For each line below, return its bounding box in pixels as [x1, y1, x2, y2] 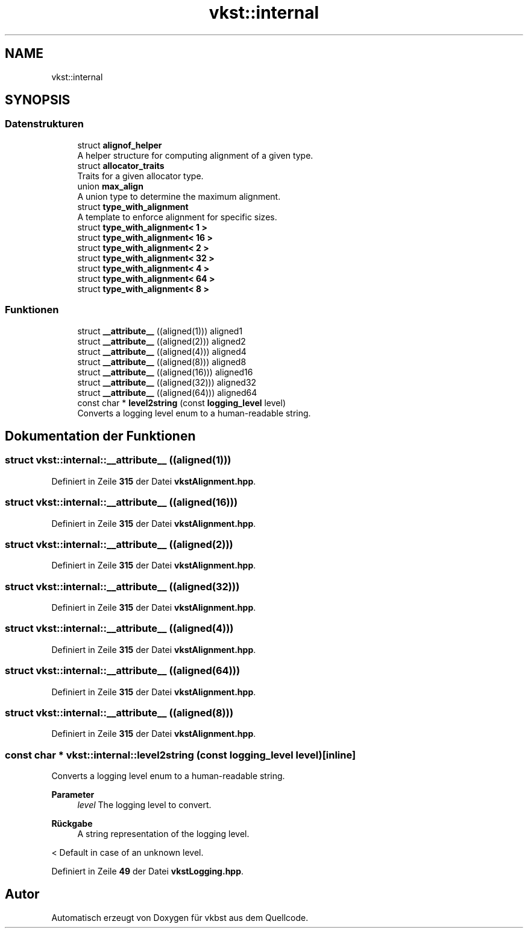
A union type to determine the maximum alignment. [77, 191, 281, 202]
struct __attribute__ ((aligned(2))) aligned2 [77, 336, 246, 346]
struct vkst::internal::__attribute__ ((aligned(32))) [5, 580, 240, 593]
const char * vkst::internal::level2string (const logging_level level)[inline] [5, 748, 356, 761]
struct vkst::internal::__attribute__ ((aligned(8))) [5, 706, 234, 719]
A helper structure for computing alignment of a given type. [77, 150, 313, 161]
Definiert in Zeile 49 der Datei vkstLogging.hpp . [51, 866, 244, 877]
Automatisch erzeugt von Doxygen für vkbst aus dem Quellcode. [51, 912, 309, 923]
